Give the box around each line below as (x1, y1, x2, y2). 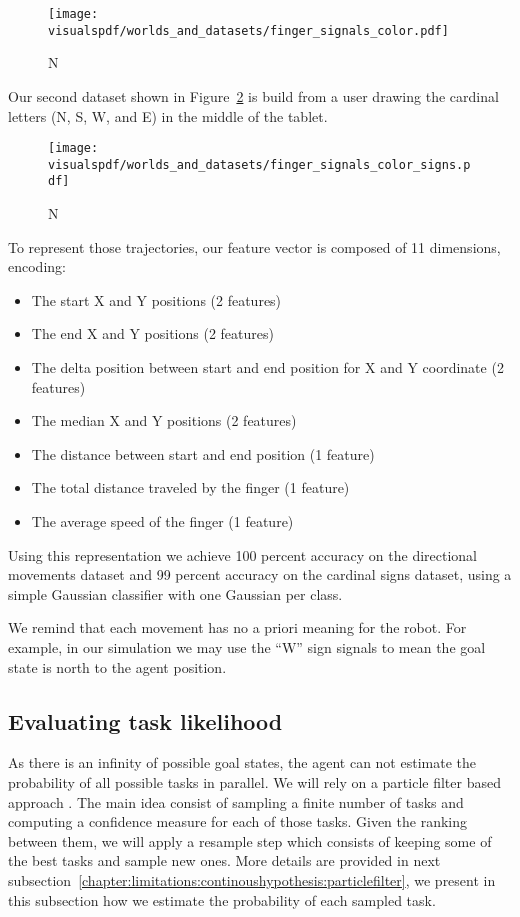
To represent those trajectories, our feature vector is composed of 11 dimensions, (8, 236, 501, 257)
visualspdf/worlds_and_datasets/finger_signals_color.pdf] (48, 23, 449, 38)
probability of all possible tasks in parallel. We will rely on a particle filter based (8, 771, 501, 792)
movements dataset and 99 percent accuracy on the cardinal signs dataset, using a (8, 564, 512, 585)
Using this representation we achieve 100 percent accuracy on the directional (8, 544, 477, 565)
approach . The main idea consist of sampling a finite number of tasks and (8, 791, 464, 812)
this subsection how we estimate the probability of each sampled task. (8, 889, 436, 910)
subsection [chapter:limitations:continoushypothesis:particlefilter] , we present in (8, 869, 496, 890)
